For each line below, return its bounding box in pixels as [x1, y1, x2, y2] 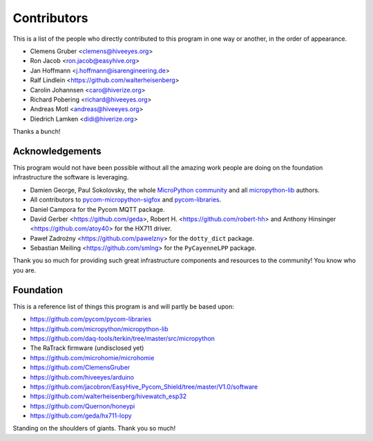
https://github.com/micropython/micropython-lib [30, 324, 169, 333]
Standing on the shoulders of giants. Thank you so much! [12, 424, 176, 433]
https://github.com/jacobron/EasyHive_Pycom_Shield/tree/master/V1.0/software [30, 382, 258, 391]
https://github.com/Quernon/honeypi [30, 402, 135, 410]
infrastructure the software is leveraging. [12, 173, 129, 182]
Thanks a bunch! [12, 128, 61, 136]
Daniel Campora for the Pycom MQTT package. [30, 205, 165, 213]
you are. [12, 266, 37, 274]
